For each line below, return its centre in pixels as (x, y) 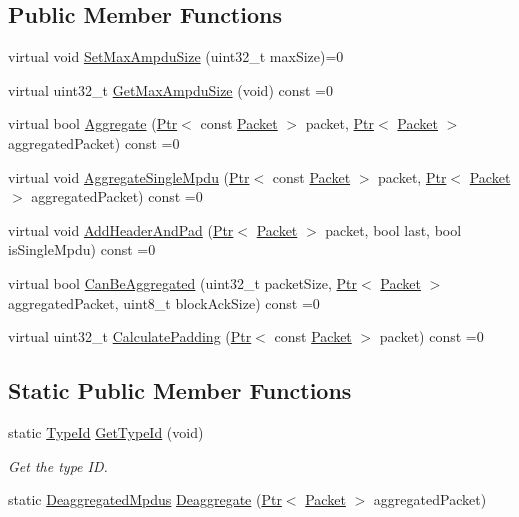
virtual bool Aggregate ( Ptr (93, 123)
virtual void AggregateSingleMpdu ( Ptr (129, 176)
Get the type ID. (58, 465)
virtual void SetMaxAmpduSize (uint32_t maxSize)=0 (176, 56)
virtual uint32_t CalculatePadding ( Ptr (130, 336)
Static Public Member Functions (180, 390)
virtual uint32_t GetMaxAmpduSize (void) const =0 (171, 89)
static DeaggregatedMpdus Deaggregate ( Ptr (145, 499)
